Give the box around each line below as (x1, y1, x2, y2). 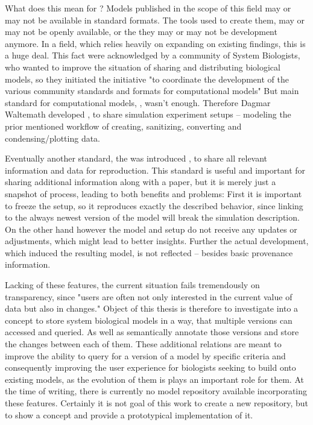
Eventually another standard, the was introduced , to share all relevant (5, 152, 268, 165)
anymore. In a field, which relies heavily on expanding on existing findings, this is (5, 37, 306, 49)
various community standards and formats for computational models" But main (5, 84, 299, 97)
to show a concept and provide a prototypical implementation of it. (5, 408, 253, 421)
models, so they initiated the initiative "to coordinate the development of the (5, 72, 289, 85)
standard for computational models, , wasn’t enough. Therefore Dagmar (5, 96, 271, 109)
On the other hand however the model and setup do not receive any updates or (5, 222, 297, 235)
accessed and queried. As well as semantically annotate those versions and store (5, 326, 299, 338)
